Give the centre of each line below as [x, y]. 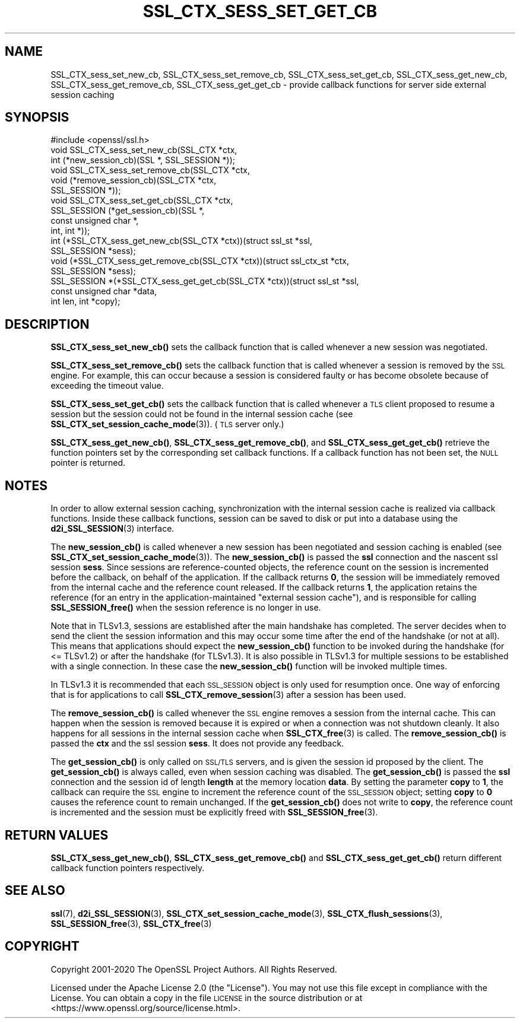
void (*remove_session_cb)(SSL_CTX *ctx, [134, 180]
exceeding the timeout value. [107, 386]
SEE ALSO [35, 891]
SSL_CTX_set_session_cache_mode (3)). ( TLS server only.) [167, 424]
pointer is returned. [88, 463]
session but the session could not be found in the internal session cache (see [202, 414]
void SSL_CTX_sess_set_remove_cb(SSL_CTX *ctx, [150, 170]
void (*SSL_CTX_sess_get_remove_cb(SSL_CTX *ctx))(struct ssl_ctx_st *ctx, [200, 261]
